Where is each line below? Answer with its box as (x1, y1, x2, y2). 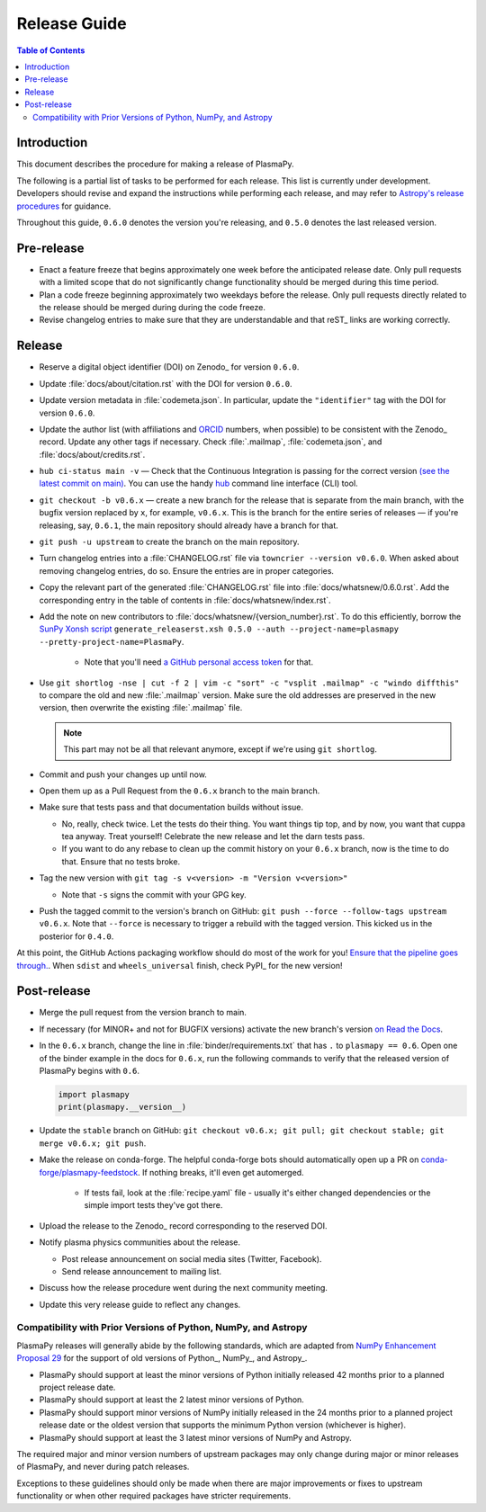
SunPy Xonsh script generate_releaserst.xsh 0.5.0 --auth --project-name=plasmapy (39, 623, 400, 634)
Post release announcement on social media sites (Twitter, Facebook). (61, 1253, 322, 1264)
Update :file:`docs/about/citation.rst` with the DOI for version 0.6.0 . (39, 378, 292, 389)
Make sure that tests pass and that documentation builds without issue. (39, 801, 304, 813)
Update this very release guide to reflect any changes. (39, 1299, 241, 1310)
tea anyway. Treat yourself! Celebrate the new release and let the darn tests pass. (61, 831, 365, 842)
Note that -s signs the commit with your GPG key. (61, 889, 247, 899)
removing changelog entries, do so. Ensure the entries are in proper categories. (39, 565, 335, 576)
